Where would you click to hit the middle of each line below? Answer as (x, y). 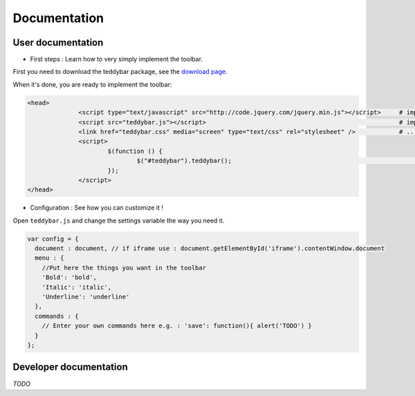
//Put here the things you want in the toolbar (124, 267)
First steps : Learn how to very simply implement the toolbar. (117, 59)
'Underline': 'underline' (86, 297)
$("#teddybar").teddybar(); (184, 161)
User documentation (58, 43)
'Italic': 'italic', (77, 287)
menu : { (49, 258)
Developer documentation (70, 367)
